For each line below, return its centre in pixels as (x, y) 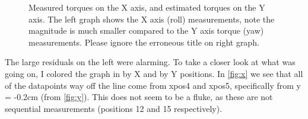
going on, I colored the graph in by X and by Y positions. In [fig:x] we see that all (154, 73)
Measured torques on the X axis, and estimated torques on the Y (147, 7)
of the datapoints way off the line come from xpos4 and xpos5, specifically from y (153, 85)
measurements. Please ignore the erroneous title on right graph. (144, 42)
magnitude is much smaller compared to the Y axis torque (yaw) (146, 30)
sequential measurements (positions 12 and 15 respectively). (114, 108)
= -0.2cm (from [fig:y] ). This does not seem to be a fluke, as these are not (139, 97)
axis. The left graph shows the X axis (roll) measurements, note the (152, 19)
